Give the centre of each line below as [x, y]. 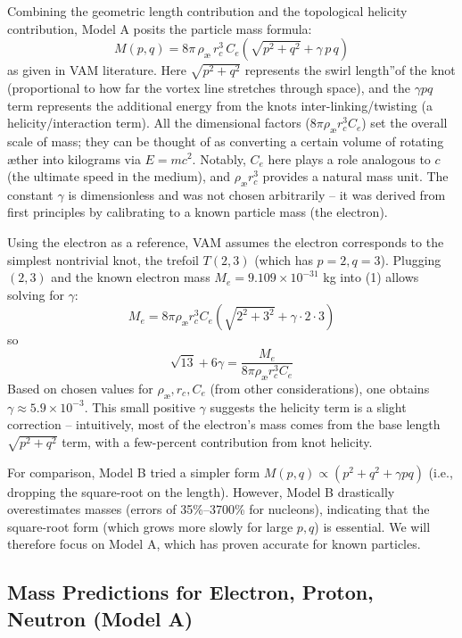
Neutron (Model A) [100, 618]
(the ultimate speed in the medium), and [119, 176]
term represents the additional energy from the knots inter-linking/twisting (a [220, 105]
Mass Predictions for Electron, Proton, [190, 592]
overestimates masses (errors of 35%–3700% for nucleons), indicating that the [219, 509]
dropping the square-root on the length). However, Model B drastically [201, 491]
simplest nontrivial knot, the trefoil [103, 259]
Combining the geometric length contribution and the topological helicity [207, 11]
